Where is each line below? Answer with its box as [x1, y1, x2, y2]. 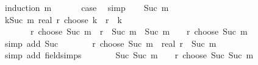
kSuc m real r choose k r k [4, 13, 122, 26]
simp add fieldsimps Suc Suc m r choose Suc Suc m [4, 49, 254, 61]
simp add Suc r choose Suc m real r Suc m [4, 36, 217, 49]
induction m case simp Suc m [4, 1, 169, 13]
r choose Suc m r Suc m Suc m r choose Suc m [30, 25, 248, 38]
